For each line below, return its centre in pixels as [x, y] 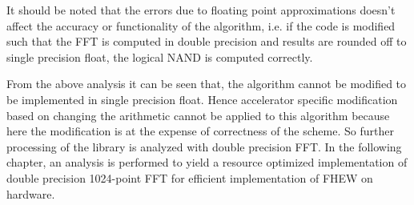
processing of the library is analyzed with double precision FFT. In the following [204, 146]
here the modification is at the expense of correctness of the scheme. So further [200, 131]
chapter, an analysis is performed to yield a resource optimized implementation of [207, 162]
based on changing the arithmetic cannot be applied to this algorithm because [198, 115]
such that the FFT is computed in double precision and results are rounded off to [207, 41]
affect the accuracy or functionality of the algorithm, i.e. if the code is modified [201, 25]
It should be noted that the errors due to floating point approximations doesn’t [201, 10]
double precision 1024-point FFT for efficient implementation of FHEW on [190, 177]
